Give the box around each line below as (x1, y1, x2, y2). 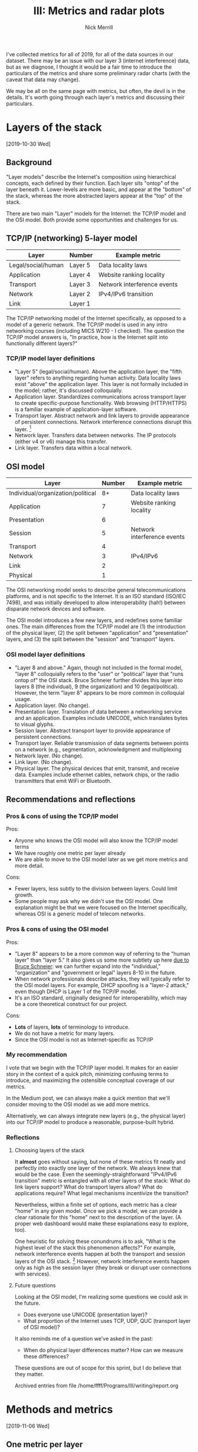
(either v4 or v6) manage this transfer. (14, 438, 107, 445)
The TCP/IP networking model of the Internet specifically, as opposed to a (6, 314, 186, 322)
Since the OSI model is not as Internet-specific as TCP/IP (14, 1036, 153, 1043)
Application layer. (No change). (14, 702, 90, 709)
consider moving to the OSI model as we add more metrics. (6, 1100, 150, 1108)
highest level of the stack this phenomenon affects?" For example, (14, 1244, 176, 1251)
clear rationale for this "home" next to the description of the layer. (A (14, 1214, 181, 1221)
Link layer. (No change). (14, 758, 73, 765)
